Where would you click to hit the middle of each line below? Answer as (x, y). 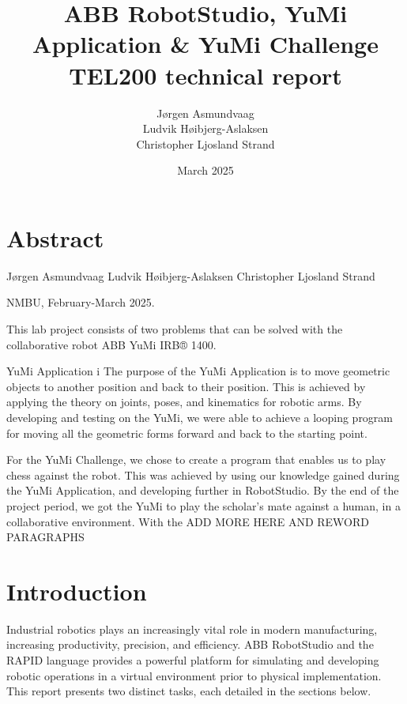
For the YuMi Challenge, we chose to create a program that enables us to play (196, 459)
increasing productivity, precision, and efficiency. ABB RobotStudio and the (190, 644)
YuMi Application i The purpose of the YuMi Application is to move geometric (198, 371)
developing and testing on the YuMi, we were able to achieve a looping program (200, 417)
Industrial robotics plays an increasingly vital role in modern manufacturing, (192, 629)
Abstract (55, 237)
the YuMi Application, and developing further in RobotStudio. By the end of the (203, 490)
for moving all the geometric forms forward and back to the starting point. (187, 433)
